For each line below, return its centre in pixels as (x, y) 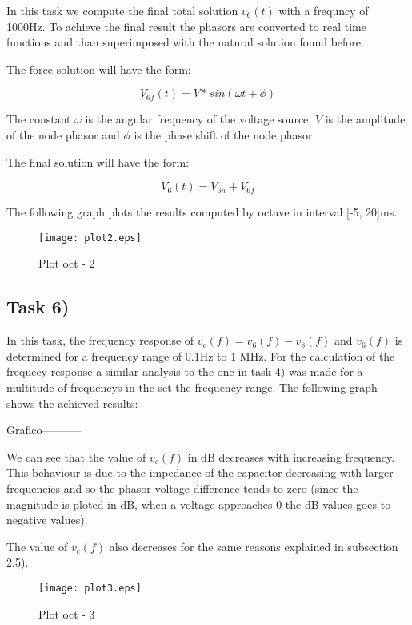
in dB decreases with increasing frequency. (291, 456)
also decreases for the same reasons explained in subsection (254, 546)
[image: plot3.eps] (90, 588)
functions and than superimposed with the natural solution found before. (185, 42)
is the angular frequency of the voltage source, (198, 119)
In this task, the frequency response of (100, 340)
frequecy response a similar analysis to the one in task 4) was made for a (185, 371)
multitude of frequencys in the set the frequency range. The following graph (192, 387)
